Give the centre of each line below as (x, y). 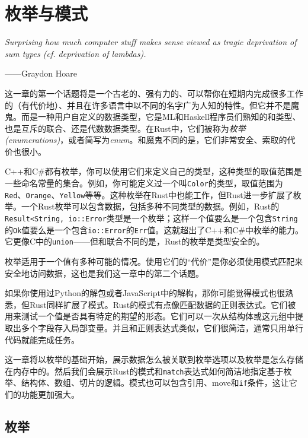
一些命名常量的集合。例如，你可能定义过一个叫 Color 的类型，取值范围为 (144, 183)
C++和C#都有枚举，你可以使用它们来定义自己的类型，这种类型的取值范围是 (153, 171)
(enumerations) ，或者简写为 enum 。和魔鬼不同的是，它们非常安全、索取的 (146, 140)
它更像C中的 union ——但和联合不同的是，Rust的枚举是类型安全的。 (135, 241)
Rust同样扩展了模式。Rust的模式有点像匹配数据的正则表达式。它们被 (163, 304)
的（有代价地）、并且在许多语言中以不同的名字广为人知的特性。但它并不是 (148, 105)
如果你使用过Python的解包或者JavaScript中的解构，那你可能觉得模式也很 (145, 293)
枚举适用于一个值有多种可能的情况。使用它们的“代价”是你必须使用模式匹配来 (154, 261)
